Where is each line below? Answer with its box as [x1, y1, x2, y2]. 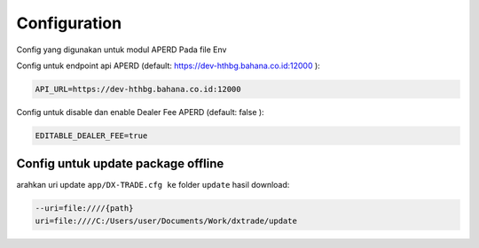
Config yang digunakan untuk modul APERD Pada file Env [16, 44, 227, 55]
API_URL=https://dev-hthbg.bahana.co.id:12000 [35, 84, 241, 94]
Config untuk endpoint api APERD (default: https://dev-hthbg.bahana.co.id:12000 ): [16, 60, 321, 71]
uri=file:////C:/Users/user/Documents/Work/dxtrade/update [35, 215, 297, 226]
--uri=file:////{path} [35, 204, 134, 213]
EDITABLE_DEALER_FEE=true [35, 130, 148, 141]
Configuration [16, 13, 122, 33]
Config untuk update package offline [16, 156, 224, 172]
